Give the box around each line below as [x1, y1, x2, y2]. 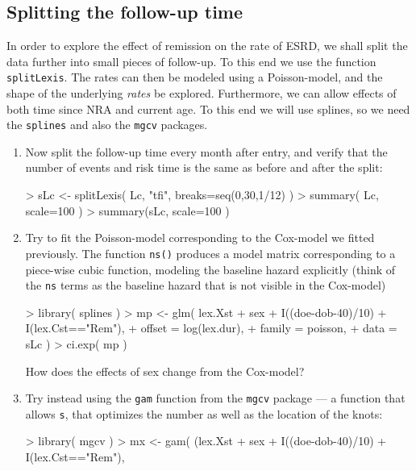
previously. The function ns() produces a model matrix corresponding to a [25, 244, 396, 261]
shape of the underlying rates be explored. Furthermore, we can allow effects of [6, 85, 397, 102]
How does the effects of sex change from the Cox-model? [25, 362, 305, 379]
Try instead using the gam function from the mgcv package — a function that [25, 390, 406, 406]
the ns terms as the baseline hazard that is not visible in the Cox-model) [25, 277, 386, 294]
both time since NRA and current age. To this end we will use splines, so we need [6, 100, 410, 117]
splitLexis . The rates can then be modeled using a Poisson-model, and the [6, 69, 383, 85]
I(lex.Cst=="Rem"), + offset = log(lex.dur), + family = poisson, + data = [25, 319, 397, 336]
